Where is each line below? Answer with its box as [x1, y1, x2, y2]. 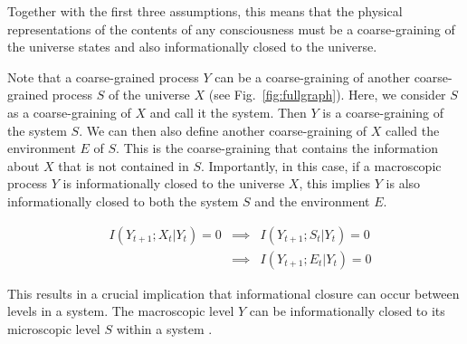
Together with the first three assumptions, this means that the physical [7, 2, 403, 20]
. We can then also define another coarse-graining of [79, 120, 367, 139]
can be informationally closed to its [249, 301, 445, 320]
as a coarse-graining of [7, 102, 131, 121]
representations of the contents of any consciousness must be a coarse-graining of [7, 19, 455, 38]
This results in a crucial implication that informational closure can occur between [7, 283, 460, 302]
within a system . [116, 319, 213, 338]
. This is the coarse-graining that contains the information [116, 139, 438, 158]
